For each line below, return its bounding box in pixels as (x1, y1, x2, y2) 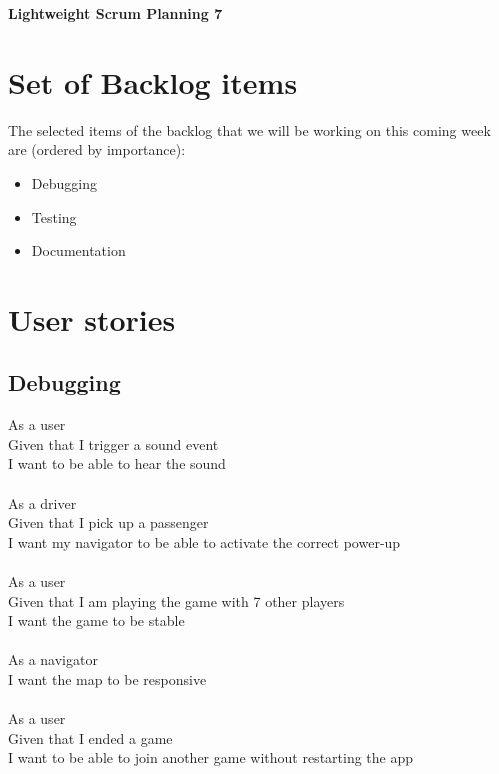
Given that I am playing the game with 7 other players (8, 590, 345, 611)
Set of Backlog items (8, 61, 298, 102)
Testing (31, 206, 77, 227)
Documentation (31, 240, 126, 261)
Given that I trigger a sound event (8, 433, 219, 454)
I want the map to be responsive (8, 668, 207, 689)
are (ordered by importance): (8, 139, 186, 160)
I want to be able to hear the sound (8, 453, 226, 474)
